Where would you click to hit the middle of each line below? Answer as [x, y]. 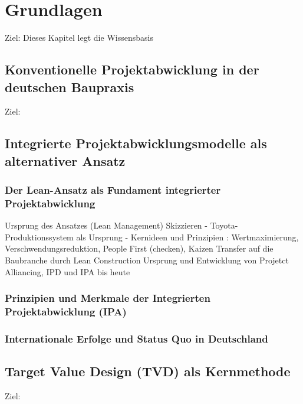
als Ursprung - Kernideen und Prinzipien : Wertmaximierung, [187, 237]
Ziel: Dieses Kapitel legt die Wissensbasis [79, 38]
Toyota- [224, 225]
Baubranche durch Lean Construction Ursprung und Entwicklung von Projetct [147, 260]
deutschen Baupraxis [70, 87]
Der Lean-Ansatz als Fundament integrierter [113, 190]
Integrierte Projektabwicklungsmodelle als [136, 143]
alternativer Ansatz [65, 160]
